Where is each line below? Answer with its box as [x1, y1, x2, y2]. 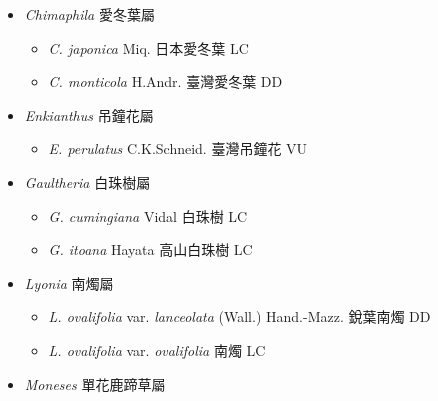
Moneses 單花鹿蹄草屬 [24, 373, 166, 394]
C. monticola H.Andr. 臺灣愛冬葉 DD [48, 71, 283, 92]
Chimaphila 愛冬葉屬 [24, 4, 155, 24]
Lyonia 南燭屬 [24, 272, 114, 293]
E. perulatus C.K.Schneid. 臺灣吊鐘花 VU [48, 138, 308, 159]
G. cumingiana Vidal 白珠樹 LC [48, 205, 248, 226]
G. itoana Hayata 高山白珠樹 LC [48, 239, 253, 260]
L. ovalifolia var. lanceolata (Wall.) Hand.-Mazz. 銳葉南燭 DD [48, 306, 431, 327]
